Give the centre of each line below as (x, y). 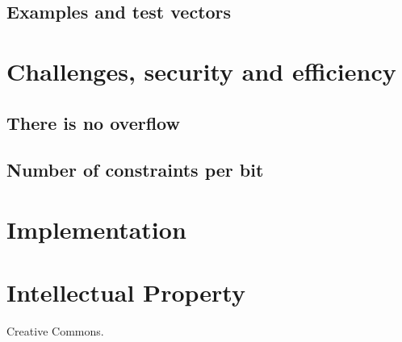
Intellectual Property (126, 292)
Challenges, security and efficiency (201, 71)
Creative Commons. (55, 331)
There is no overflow (93, 122)
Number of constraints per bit (135, 170)
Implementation (96, 229)
